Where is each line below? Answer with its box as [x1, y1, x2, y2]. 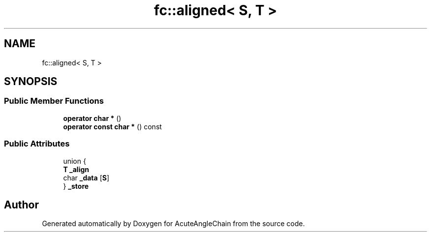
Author [4, 198, 39, 211]
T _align [63, 165, 89, 174]
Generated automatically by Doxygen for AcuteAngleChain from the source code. [42, 219, 305, 228]
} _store [63, 181, 89, 190]
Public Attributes [4, 139, 70, 149]
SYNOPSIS [4, 75, 58, 88]
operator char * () [63, 114, 122, 122]
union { [63, 156, 86, 165]
